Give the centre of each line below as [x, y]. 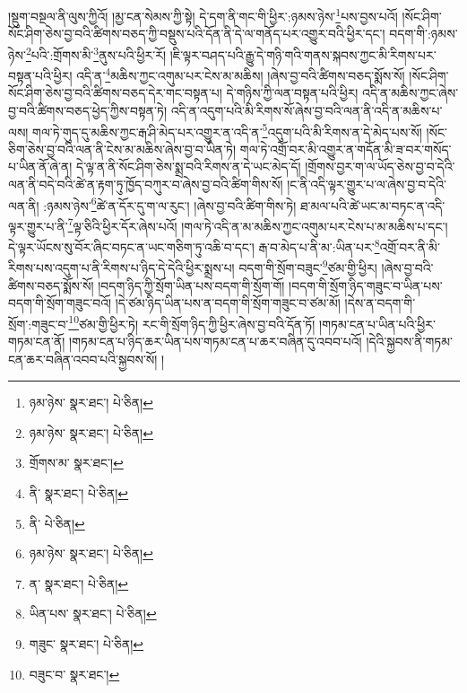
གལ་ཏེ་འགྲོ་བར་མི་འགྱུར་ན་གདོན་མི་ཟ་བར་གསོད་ [346, 149]
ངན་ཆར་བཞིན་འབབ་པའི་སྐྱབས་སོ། [83, 359]
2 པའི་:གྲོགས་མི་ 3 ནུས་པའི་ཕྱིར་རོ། [96, 53]
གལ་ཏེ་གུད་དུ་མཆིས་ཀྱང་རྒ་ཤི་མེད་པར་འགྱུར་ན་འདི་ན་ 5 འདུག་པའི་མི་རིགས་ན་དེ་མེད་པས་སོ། [227, 130]
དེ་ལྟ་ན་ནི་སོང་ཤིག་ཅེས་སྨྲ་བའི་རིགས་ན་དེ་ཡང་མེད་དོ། [189, 167]
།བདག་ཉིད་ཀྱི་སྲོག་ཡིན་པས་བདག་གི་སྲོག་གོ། [191, 285]
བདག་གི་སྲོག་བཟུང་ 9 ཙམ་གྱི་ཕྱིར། [308, 266]
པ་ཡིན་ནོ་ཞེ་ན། [40, 167]
